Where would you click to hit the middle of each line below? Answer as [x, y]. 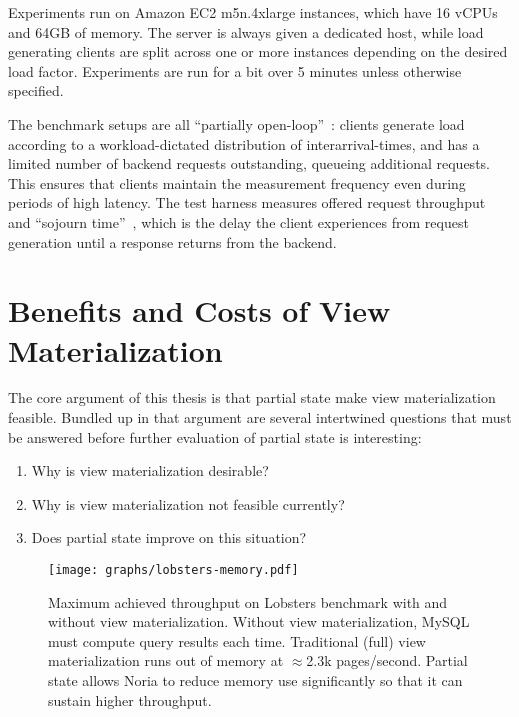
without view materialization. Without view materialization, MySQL [259, 621]
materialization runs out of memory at [166, 660]
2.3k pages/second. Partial [387, 660]
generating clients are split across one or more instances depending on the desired [258, 51]
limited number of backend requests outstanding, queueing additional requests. [249, 163]
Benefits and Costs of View [199, 310]
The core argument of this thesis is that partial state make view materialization [252, 397]
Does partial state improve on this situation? [169, 537]
